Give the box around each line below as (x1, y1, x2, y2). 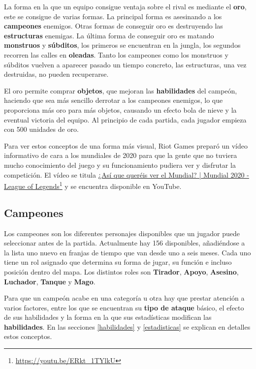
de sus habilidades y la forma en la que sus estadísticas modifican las (4, 312, 212, 322)
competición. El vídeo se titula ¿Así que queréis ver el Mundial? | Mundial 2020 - (4, 169, 249, 180)
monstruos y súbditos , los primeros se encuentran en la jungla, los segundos (4, 40, 241, 50)
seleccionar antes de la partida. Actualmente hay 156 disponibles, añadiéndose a (4, 238, 245, 248)
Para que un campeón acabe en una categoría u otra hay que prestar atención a (4, 293, 245, 303)
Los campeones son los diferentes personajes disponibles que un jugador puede (4, 228, 240, 238)
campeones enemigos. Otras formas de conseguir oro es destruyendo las (4, 21, 223, 31)
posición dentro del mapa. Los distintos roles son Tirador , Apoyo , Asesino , (4, 266, 239, 277)
